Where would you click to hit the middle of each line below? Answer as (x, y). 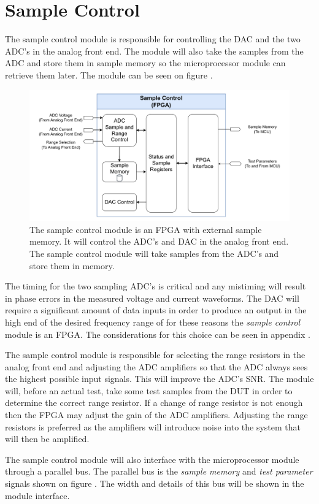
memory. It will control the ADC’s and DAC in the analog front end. (159, 241)
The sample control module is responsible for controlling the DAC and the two (153, 39)
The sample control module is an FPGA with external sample (146, 229)
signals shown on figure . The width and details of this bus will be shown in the (155, 483)
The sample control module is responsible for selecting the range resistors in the (155, 355)
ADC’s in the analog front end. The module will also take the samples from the (154, 51)
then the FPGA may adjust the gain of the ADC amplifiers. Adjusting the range (156, 415)
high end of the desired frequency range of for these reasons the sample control (153, 322)
